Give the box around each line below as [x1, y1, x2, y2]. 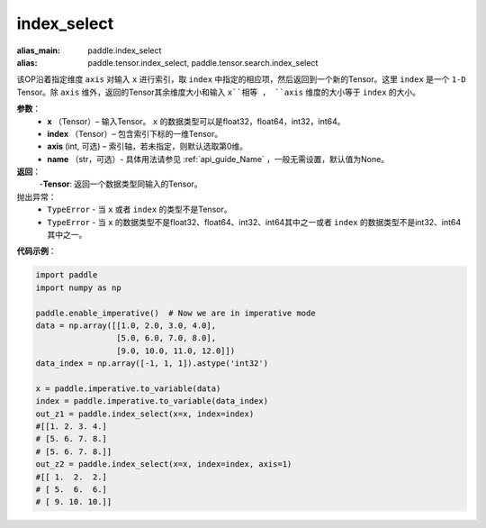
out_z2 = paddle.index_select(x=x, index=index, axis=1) [35, 460, 292, 469]
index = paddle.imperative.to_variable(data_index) [35, 396, 269, 406]
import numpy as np [35, 282, 121, 293]
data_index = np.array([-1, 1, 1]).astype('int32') [35, 359, 269, 369]
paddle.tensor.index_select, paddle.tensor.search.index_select [87, 57, 319, 68]
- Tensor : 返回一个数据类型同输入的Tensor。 [39, 178, 202, 189]
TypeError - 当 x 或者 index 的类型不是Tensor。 [47, 204, 232, 215]
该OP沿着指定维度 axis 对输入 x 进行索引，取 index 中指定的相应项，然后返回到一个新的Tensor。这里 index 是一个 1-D [16, 74, 467, 85]
